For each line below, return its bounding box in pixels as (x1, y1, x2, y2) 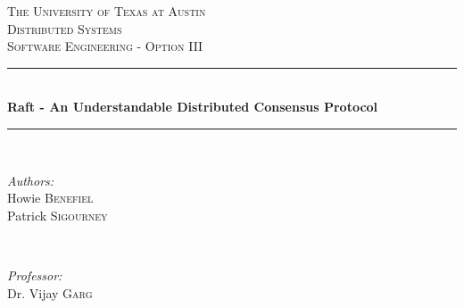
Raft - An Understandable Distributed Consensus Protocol (7, 97, 378, 116)
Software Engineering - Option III (7, 37, 203, 55)
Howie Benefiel (7, 188, 94, 207)
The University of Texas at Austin (7, 2, 206, 20)
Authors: (7, 171, 54, 189)
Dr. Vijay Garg (7, 283, 93, 302)
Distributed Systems (7, 19, 122, 37)
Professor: (7, 265, 62, 284)
